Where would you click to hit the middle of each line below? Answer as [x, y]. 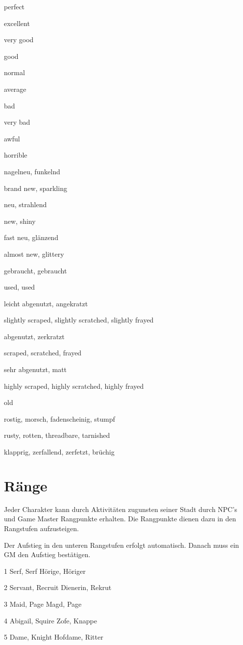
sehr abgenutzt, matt [36, 369]
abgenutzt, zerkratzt [34, 336]
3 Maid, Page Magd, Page [43, 604]
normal [14, 72]
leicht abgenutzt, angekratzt [46, 303]
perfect [14, 6]
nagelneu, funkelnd [32, 171]
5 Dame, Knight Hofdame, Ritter [54, 637]
